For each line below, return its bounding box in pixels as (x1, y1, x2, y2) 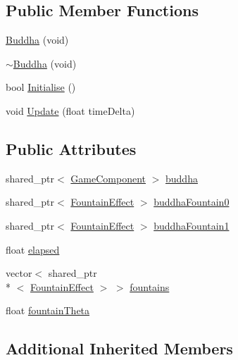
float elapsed (6, 242, 60, 256)
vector (6, 266, 32, 280)
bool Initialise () (6, 80, 76, 94)
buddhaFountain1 (154, 218, 230, 232)
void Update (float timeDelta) (6, 103, 135, 118)
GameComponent (70, 170, 146, 185)
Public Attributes (6, 137, 137, 159)
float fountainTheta (6, 303, 90, 318)
